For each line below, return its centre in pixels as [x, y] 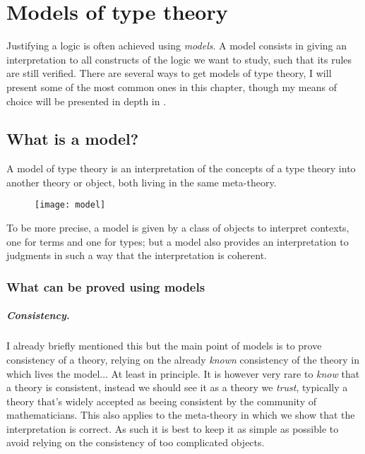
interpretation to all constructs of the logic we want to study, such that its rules [179, 59]
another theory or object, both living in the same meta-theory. [142, 182]
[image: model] [70, 205]
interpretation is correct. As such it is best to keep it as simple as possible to [173, 428]
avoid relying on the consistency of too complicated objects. [136, 442]
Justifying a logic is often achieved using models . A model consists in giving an [177, 46]
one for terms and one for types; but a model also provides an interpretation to [178, 241]
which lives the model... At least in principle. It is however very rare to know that [183, 373]
